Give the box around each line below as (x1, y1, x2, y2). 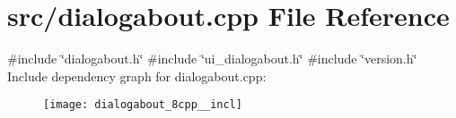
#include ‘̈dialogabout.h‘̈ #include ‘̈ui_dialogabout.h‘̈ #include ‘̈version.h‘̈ (7, 49, 417, 68)
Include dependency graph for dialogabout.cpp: (7, 66, 267, 85)
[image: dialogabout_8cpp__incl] (43, 98, 242, 112)
